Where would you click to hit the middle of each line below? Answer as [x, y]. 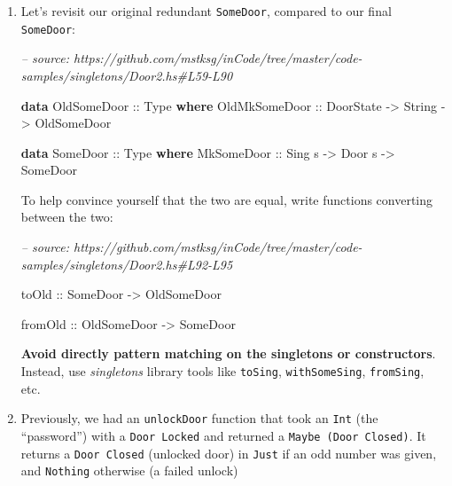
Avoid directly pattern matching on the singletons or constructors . [228, 353]
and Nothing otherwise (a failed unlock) [129, 470]
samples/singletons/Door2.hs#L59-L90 [127, 75]
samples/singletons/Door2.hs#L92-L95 [127, 264]
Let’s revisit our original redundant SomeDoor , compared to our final [206, 11]
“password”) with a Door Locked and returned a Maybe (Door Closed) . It [223, 435]
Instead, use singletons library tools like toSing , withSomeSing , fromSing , [222, 371]
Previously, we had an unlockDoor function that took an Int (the [199, 418]
